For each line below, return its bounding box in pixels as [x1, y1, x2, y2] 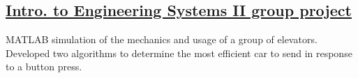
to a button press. [6, 59, 82, 74]
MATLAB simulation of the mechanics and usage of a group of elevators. [6, 32, 318, 47]
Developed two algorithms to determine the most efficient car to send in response [6, 45, 352, 60]
